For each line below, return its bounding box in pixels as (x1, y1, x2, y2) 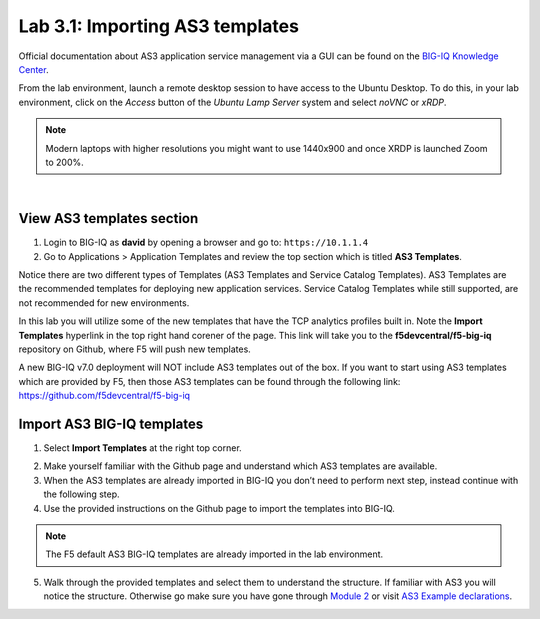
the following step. (43, 488, 120, 500)
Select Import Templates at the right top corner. (43, 442, 242, 454)
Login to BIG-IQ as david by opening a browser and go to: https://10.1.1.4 (43, 236, 369, 249)
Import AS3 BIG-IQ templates (18, 415, 204, 432)
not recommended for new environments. (18, 296, 190, 309)
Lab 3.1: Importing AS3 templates (18, 15, 300, 37)
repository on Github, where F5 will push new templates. (18, 343, 252, 355)
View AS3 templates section (18, 210, 199, 227)
